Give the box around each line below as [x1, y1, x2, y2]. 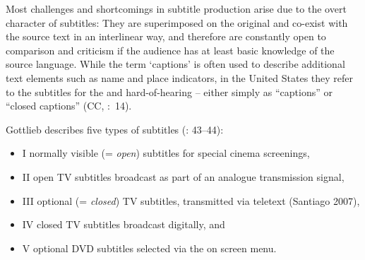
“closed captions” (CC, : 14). [6, 98, 132, 113]
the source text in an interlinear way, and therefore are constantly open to [6, 29, 326, 44]
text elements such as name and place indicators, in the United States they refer [6, 70, 354, 85]
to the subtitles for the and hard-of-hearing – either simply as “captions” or [6, 84, 333, 99]
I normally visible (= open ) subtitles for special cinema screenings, [22, 146, 310, 160]
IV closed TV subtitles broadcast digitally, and [22, 217, 225, 232]
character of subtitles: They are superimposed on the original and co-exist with [6, 15, 348, 30]
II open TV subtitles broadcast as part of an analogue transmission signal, [22, 169, 345, 184]
